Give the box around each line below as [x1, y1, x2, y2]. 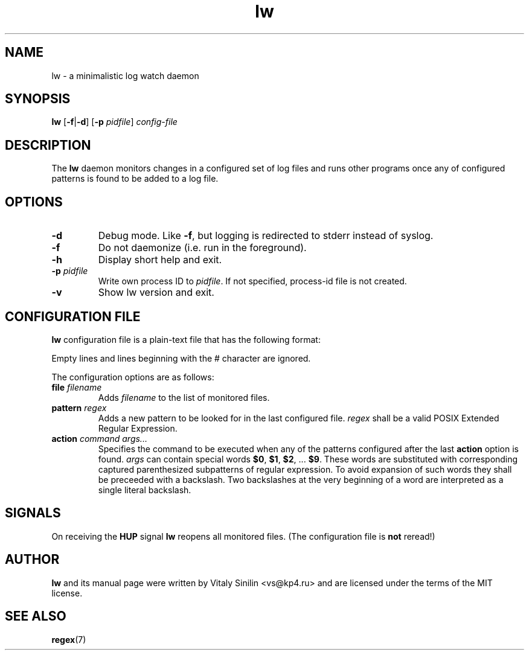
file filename [51, 382, 102, 392]
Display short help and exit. [98, 254, 222, 266]
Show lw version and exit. [98, 286, 214, 299]
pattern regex [51, 402, 107, 413]
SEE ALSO [5, 609, 66, 624]
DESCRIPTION [5, 137, 91, 153]
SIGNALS [5, 505, 61, 521]
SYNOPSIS [5, 91, 71, 107]
